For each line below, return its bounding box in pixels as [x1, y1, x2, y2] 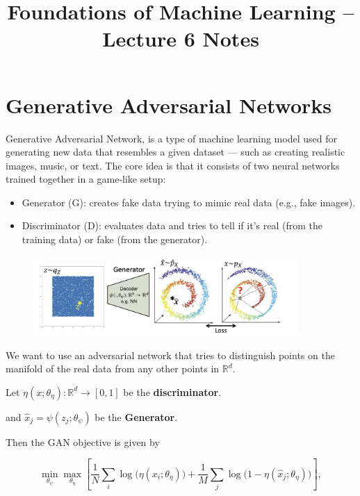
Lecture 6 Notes [102, 24, 259, 53]
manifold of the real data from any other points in [6, 361, 220, 376]
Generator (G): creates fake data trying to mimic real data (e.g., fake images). [22, 195, 356, 209]
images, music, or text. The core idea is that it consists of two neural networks [6, 158, 340, 172]
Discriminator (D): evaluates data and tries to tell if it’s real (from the [22, 218, 322, 233]
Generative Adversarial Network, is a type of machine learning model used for [6, 131, 337, 145]
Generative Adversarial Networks [6, 90, 332, 119]
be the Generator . [95, 409, 178, 424]
